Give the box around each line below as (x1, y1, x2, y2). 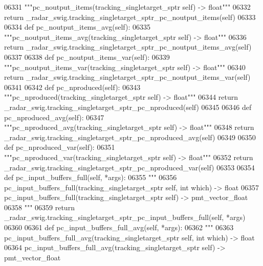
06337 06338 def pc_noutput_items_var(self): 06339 (4, 51, 170, 62)
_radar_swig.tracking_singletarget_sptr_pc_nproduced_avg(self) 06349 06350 (4, 131, 256, 142)
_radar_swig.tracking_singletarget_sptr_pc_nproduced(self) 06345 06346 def (4, 101, 252, 112)
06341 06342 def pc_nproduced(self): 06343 (4, 81, 141, 92)
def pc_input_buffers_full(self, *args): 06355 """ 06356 (4, 172, 177, 183)
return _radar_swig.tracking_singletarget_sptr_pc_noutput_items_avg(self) (4, 41, 252, 52)
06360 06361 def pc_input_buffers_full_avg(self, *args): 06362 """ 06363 (4, 222, 234, 233)
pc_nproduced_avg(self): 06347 (4, 112, 104, 122)
